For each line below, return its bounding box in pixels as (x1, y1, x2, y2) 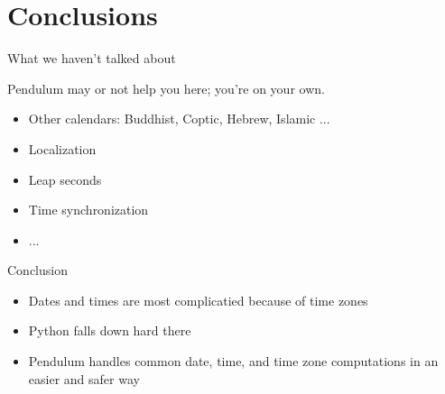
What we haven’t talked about (7, 49, 176, 68)
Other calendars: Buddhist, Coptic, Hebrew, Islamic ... (28, 109, 330, 128)
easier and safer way (28, 369, 140, 388)
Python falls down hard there (28, 321, 191, 340)
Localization (28, 139, 97, 158)
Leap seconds (28, 170, 102, 188)
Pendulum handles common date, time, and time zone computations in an (28, 352, 439, 371)
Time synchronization (28, 200, 149, 219)
